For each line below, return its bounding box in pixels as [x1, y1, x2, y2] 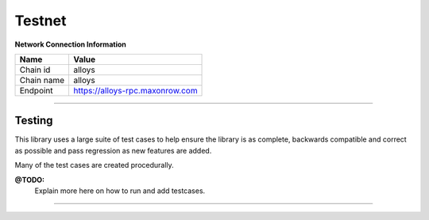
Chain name [19, 74, 65, 85]
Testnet [14, 12, 67, 29]
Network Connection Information [14, 40, 126, 49]
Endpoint [19, 85, 53, 96]
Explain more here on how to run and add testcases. [34, 186, 206, 195]
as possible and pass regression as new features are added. [14, 146, 212, 155]
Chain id [19, 64, 51, 75]
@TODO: [14, 175, 45, 184]
